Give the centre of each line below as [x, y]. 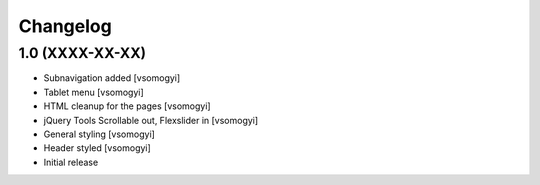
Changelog [65, 26]
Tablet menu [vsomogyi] [93, 92]
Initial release [71, 162]
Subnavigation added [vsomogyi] [112, 78]
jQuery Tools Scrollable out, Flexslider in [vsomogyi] [151, 120]
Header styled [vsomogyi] [97, 148]
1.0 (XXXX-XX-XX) [82, 53]
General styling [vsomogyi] [99, 134]
